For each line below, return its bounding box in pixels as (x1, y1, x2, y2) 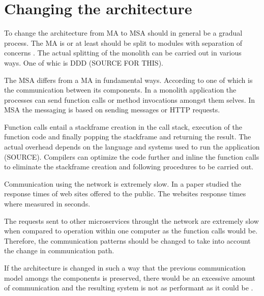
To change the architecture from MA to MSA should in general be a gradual (4, 27, 243, 38)
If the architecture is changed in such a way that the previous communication (4, 262, 246, 273)
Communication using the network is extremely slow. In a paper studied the (4, 178, 241, 189)
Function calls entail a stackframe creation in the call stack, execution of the (4, 121, 242, 132)
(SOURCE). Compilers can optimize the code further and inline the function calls (4, 151, 259, 162)
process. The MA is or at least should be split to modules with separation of (4, 37, 243, 48)
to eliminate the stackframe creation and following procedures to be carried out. (4, 161, 253, 172)
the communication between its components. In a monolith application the (4, 84, 237, 95)
